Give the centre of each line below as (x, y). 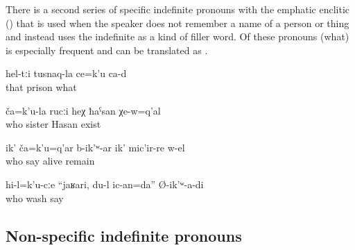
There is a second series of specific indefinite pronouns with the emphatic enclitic (177, 9)
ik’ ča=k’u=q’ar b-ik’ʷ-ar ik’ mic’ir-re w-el (95, 147)
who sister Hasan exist (53, 124)
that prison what (41, 86)
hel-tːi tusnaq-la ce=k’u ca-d (66, 73)
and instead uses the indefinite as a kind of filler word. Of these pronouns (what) (177, 36)
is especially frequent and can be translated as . (107, 50)
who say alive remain (50, 161)
